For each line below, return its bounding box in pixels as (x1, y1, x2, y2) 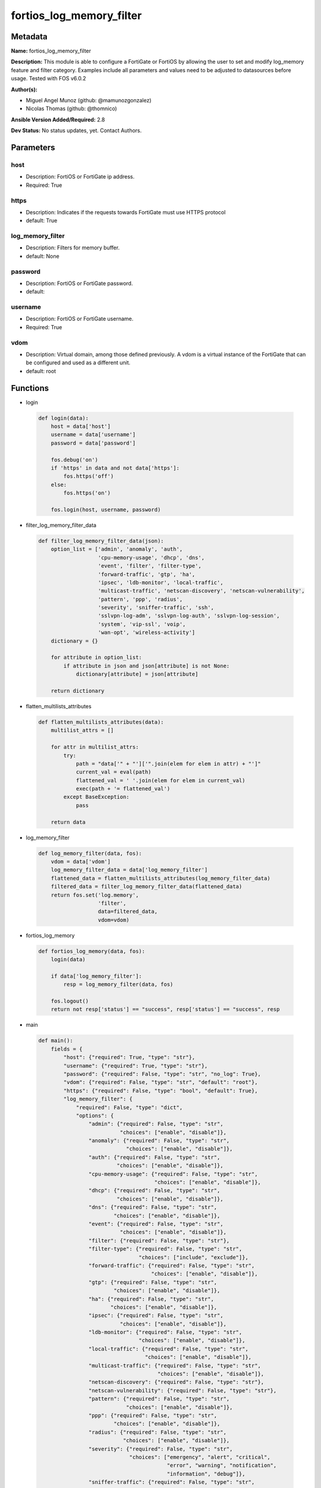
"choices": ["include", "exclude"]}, (139, 1253, 249, 1261)
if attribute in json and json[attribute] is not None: (63, 662, 230, 669)
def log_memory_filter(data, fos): (38, 850, 142, 856)
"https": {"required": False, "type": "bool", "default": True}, (63, 1087, 258, 1094)
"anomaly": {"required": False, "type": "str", (88, 1137, 230, 1144)
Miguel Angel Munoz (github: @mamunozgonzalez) (26, 97, 152, 104)
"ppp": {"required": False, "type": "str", (88, 1412, 218, 1419)
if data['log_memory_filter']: (51, 973, 142, 979)
